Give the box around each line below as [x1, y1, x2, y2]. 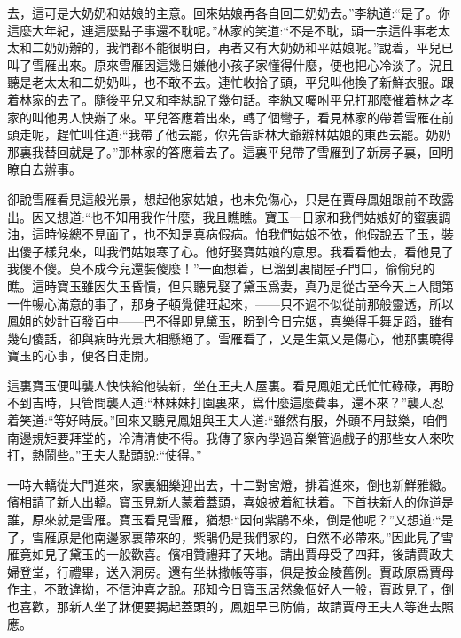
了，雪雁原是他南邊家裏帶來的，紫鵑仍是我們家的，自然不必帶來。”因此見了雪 [7, 527, 454, 546]
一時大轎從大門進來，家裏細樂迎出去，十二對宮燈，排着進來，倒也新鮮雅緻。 [7, 475, 454, 493]
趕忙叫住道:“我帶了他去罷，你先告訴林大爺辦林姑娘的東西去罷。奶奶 [56, 125, 451, 144]
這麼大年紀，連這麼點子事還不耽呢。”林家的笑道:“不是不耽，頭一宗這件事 [7, 20, 426, 39]
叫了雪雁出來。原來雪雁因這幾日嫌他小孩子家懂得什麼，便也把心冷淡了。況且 [7, 55, 454, 74]
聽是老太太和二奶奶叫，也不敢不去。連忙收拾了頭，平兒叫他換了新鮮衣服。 [7, 73, 441, 91]
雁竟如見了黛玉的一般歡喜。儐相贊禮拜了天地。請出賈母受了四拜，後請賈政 [7, 545, 441, 563]
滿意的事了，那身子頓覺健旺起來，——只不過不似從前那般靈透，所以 [56, 294, 454, 312]
